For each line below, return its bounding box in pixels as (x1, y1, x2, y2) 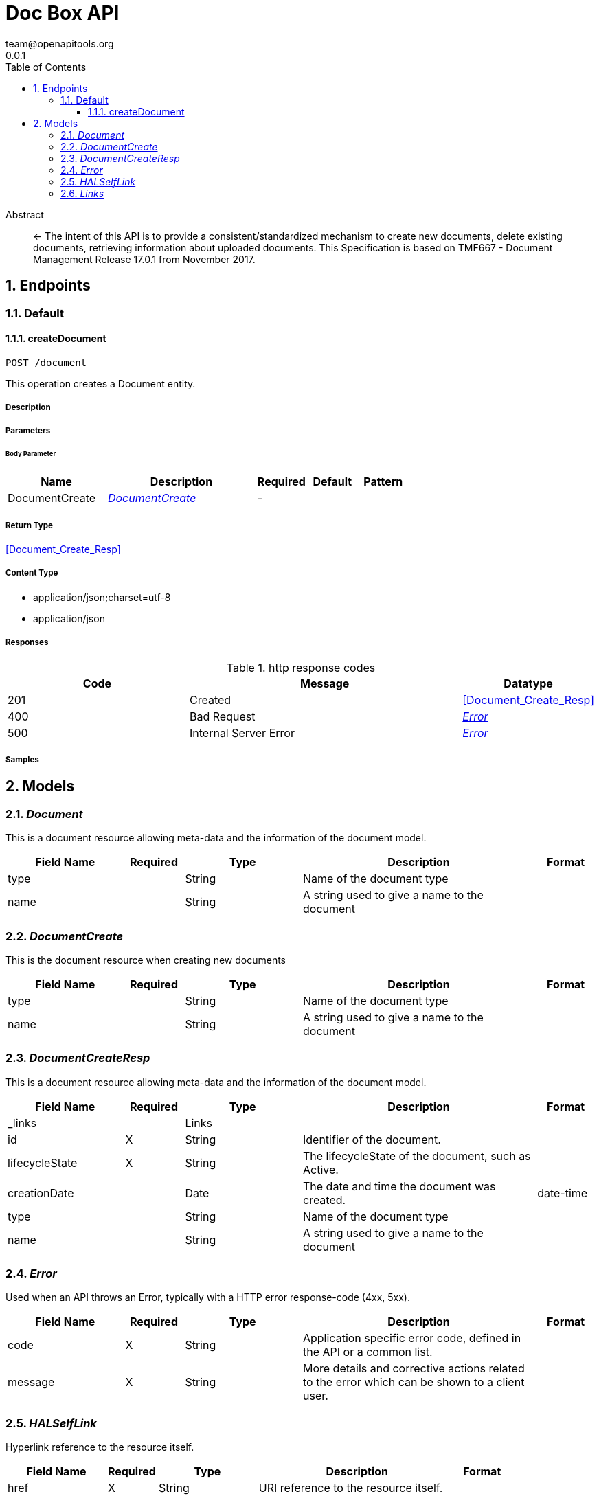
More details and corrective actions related (302, 1361, 525, 1376)
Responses (5, 637, 49, 648)
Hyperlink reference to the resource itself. (5, 1441, 194, 1453)
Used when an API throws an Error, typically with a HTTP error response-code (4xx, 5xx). (5, 1291, 410, 1304)
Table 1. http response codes (226, 660, 376, 675)
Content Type (5, 568, 58, 578)
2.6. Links (60, 187, 104, 199)
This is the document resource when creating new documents (5, 953, 286, 966)
